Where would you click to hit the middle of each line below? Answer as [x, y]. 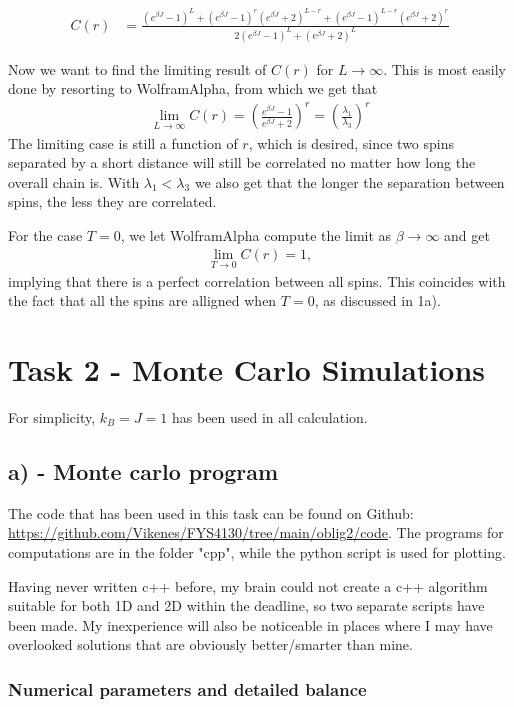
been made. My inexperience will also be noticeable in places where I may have [250, 624]
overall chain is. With [74, 181]
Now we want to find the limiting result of [137, 68]
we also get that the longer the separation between [349, 181]
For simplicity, [52, 417]
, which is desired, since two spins [351, 142]
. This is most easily [444, 68]
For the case [45, 234]
